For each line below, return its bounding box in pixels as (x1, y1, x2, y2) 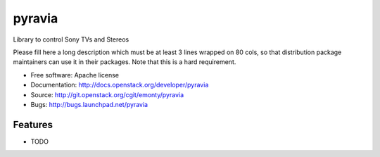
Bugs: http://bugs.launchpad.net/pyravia (30, 100, 148, 108)
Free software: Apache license (30, 70, 120, 79)
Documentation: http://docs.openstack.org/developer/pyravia (30, 81, 209, 89)
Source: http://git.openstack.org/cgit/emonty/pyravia (30, 90, 184, 99)
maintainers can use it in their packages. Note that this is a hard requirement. (13, 58, 236, 66)
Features (13, 118, 53, 130)
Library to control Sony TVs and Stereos (13, 35, 129, 44)
